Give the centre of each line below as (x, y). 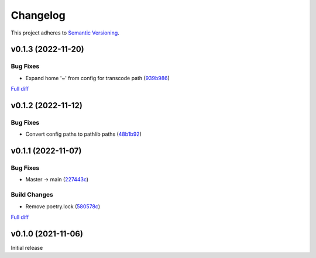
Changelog (38, 15)
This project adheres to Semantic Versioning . (65, 33)
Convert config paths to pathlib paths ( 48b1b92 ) (83, 134)
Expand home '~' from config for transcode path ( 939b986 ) (97, 78)
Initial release (27, 247)
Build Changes (32, 195)
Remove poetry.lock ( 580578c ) (63, 206)
